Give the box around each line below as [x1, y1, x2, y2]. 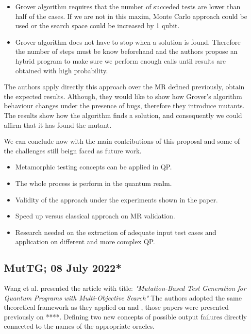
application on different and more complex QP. [15, 236, 155, 247]
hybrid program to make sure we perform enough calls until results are [15, 55, 226, 66]
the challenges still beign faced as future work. [4, 145, 142, 155]
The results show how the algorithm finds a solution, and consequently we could [4, 110, 242, 120]
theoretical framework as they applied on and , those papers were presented [4, 302, 229, 312]
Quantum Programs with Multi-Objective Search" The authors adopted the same [4, 292, 242, 302]
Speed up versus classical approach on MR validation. [15, 211, 175, 221]
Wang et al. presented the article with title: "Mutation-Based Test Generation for [4, 283, 246, 293]
